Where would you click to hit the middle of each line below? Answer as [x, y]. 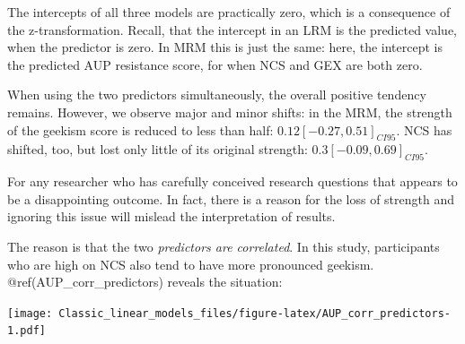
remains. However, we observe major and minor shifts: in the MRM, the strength [230, 112]
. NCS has [424, 129]
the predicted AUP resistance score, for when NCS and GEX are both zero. [215, 64]
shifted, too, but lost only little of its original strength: [158, 149]
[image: [30, 313]
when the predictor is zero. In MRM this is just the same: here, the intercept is [225, 47]
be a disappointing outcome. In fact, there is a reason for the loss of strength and [231, 198]
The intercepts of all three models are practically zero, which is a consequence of [229, 12]
